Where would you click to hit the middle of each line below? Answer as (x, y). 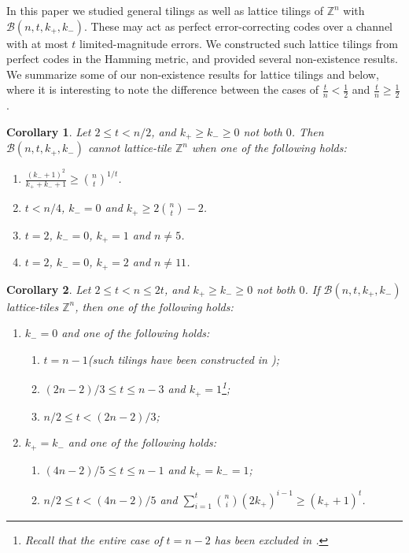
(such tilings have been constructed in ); (184, 359)
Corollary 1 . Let (49, 131)
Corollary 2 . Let (49, 289)
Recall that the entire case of (94, 539)
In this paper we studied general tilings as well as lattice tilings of (165, 10)
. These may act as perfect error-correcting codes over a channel (238, 26)
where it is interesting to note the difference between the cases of (163, 89)
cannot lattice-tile (129, 148)
